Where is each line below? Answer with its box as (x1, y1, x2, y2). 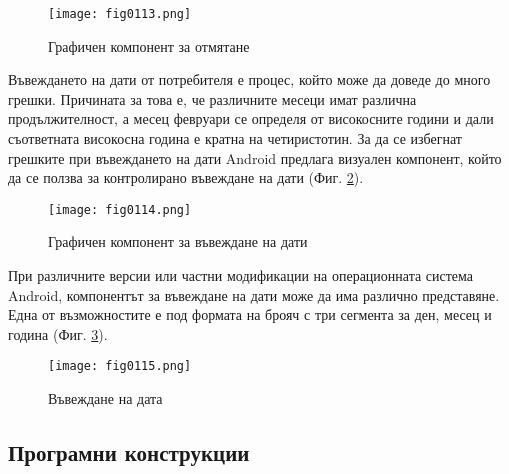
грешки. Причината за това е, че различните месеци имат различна (8, 88, 417, 109)
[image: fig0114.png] (48, 202, 192, 217)
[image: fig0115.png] (48, 359, 192, 374)
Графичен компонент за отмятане (48, 35, 250, 56)
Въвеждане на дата (48, 388, 163, 409)
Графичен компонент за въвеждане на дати (48, 231, 308, 252)
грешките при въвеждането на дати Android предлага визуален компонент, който (8, 147, 502, 168)
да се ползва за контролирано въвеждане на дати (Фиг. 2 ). (8, 167, 364, 188)
